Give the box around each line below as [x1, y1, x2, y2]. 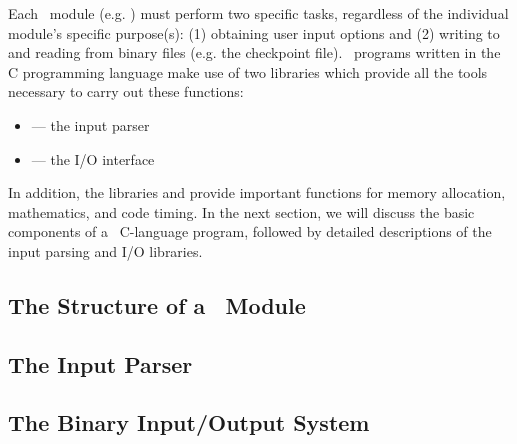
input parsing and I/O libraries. [8, 240, 203, 261]
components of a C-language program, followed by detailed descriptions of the [8, 221, 492, 242]
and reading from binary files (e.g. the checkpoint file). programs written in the [8, 42, 501, 63]
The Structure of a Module [8, 289, 306, 320]
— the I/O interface [31, 148, 155, 169]
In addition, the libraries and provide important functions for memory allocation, [8, 182, 506, 203]
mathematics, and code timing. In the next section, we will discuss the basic [8, 201, 475, 222]
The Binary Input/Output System [8, 407, 370, 438]
